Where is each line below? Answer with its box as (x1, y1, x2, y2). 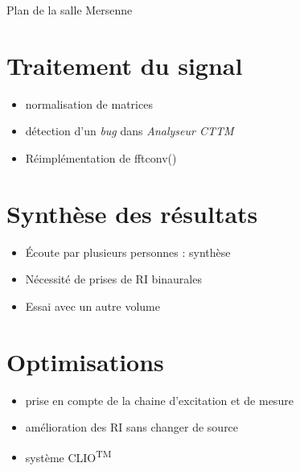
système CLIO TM (25, 446, 112, 465)
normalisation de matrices (25, 95, 153, 112)
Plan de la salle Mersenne (6, 2, 133, 18)
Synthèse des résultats (6, 196, 258, 229)
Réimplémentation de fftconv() (25, 149, 177, 166)
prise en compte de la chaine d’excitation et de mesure (25, 391, 294, 408)
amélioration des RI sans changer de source (25, 419, 239, 436)
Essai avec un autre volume (25, 297, 160, 314)
